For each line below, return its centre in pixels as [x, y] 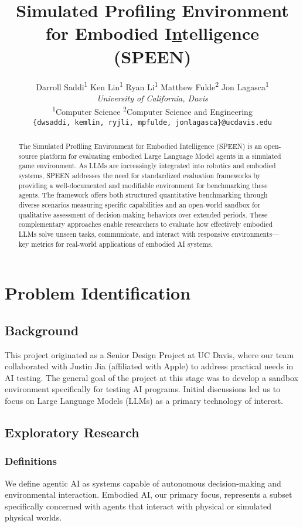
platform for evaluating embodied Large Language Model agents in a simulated [161, 156]
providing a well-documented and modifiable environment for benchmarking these [143, 185]
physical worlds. [33, 517]
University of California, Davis [152, 98]
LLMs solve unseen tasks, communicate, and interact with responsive [124, 234]
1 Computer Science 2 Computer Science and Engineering [152, 110]
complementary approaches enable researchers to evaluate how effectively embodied [146, 224]
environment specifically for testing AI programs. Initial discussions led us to [143, 389]
